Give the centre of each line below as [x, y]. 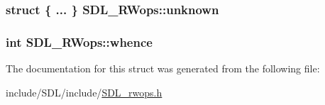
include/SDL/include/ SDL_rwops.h [84, 92]
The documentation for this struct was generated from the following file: [163, 68]
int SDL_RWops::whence [79, 42]
